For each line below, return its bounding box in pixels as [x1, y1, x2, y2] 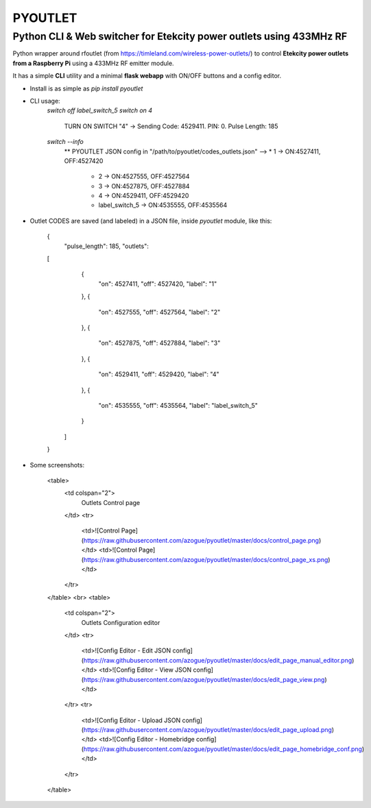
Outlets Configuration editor [81, 618, 160, 626]
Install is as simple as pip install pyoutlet [29, 84, 143, 93]
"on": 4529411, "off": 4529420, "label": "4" [98, 370, 219, 378]
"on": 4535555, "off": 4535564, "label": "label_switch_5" [98, 401, 259, 409]
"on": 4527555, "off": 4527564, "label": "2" [98, 308, 221, 316]
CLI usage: [29, 97, 61, 105]
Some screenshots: [29, 461, 85, 469]
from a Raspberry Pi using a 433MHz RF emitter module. [12, 59, 174, 67]
